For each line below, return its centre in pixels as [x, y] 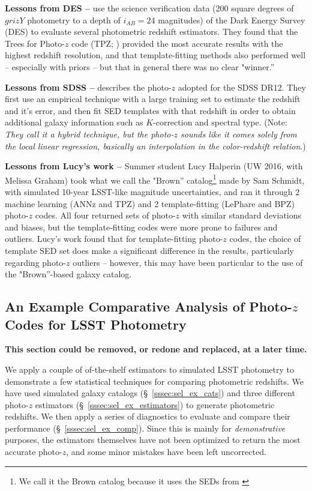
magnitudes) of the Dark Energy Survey [232, 20]
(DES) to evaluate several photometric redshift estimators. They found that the [151, 32]
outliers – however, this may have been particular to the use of [188, 262]
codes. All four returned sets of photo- [105, 215]
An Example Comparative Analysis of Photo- [148, 306]
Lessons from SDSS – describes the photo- [88, 87]
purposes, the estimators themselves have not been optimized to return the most [153, 440]
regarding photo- [35, 262]
